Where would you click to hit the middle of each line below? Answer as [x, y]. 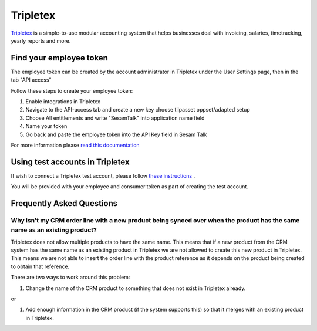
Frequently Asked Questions [64, 203]
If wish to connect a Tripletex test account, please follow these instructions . [103, 175]
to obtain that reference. [40, 266]
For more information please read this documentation [75, 145]
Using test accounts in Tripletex [70, 162]
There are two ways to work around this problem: [70, 277]
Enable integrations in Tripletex [63, 102]
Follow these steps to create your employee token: [72, 90]
